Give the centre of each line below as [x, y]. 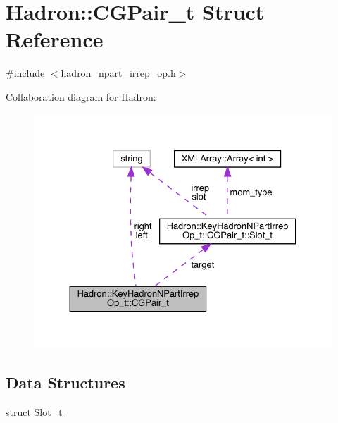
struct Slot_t [34, 412]
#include [25, 73]
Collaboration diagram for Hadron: [81, 96]
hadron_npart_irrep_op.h [118, 73]
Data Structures [65, 382]
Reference [55, 39]
